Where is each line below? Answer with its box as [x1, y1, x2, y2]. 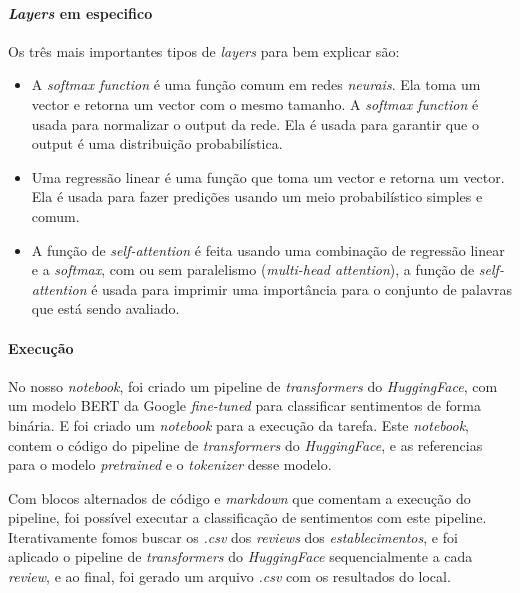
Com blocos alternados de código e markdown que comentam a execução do [8, 487, 471, 508]
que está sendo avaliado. [31, 298, 180, 319]
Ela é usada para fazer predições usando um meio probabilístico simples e [31, 186, 483, 207]
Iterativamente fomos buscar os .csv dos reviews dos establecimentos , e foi [8, 526, 458, 547]
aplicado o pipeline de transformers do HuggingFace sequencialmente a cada [8, 546, 473, 567]
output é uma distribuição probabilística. [31, 133, 283, 154]
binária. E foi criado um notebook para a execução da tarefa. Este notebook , [8, 414, 470, 435]
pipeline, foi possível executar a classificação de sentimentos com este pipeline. [8, 507, 487, 528]
